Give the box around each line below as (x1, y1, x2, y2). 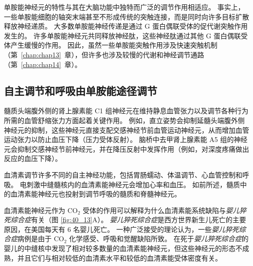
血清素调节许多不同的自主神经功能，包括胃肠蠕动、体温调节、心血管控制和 (4, 169, 242, 179)
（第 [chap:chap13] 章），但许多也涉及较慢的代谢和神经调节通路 (4, 49, 204, 59)
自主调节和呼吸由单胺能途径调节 (4, 83, 157, 98)
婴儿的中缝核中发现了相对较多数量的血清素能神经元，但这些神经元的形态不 (4, 243, 242, 253)
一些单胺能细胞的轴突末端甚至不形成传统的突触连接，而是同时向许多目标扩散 (4, 11, 249, 21)
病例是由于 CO (18, 233, 64, 244)
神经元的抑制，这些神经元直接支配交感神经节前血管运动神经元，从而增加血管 (4, 124, 249, 135)
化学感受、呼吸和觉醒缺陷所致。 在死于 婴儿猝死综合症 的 (69, 233, 249, 244)
